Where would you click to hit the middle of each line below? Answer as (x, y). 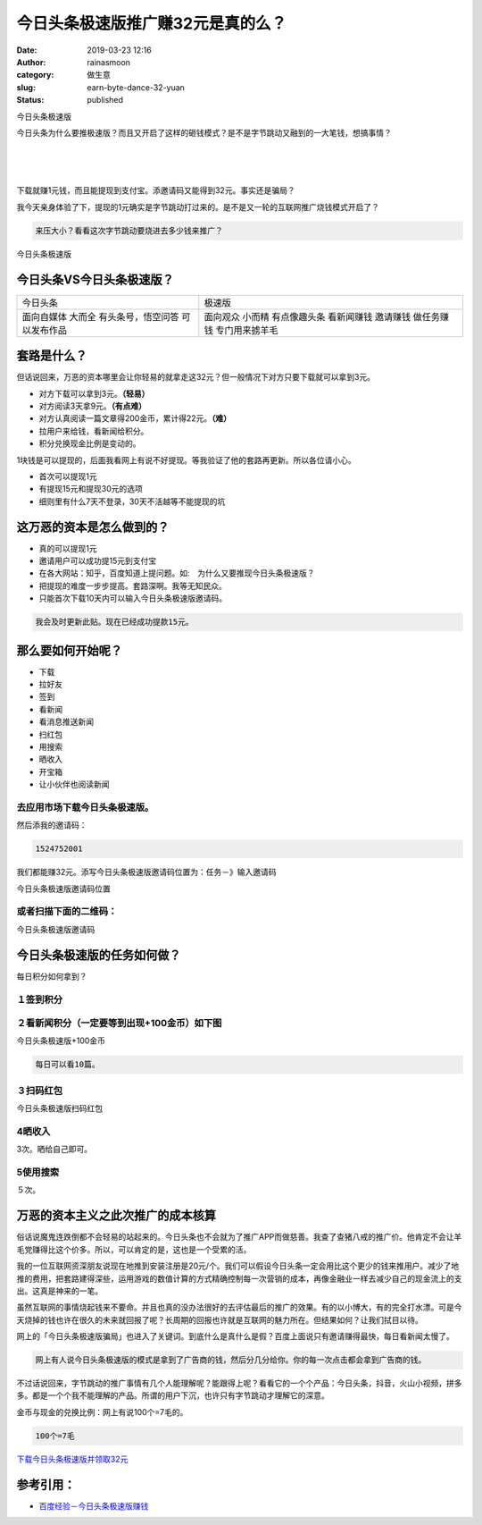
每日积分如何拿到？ (52, 976)
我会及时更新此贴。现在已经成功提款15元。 (114, 622)
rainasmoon (109, 62)
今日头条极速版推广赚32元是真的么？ (152, 23)
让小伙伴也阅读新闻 (74, 784)
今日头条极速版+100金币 (61, 1041)
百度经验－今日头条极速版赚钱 (94, 1505)
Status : (30, 100)
